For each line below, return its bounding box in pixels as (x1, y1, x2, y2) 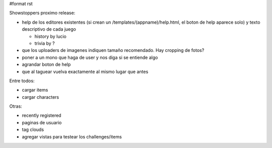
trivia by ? (34, 40, 55, 46)
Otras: (9, 103, 22, 109)
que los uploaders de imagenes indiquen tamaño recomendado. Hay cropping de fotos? (22, 47, 205, 53)
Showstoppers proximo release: (9, 10, 76, 16)
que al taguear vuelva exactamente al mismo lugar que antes (22, 68, 149, 75)
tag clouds (22, 126, 44, 133)
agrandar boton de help (22, 61, 71, 67)
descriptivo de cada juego (22, 26, 77, 32)
